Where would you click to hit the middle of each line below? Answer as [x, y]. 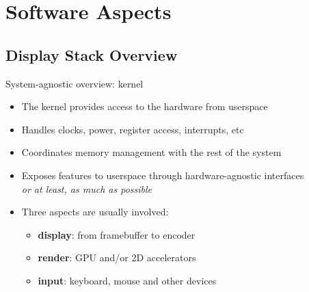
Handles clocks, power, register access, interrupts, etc [133, 129]
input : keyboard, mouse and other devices [127, 280]
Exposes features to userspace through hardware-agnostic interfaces [163, 175]
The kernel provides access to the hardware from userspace [145, 106]
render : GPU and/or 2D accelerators [117, 257]
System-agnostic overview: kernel [75, 83]
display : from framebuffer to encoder [117, 234]
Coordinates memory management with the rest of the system [151, 152]
